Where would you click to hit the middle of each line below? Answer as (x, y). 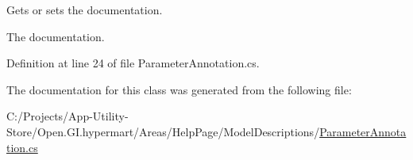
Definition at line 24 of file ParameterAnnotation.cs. (133, 63)
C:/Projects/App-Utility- (68, 116)
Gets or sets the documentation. (85, 10)
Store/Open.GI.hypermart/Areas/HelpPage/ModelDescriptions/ (163, 131)
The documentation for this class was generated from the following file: (179, 89)
